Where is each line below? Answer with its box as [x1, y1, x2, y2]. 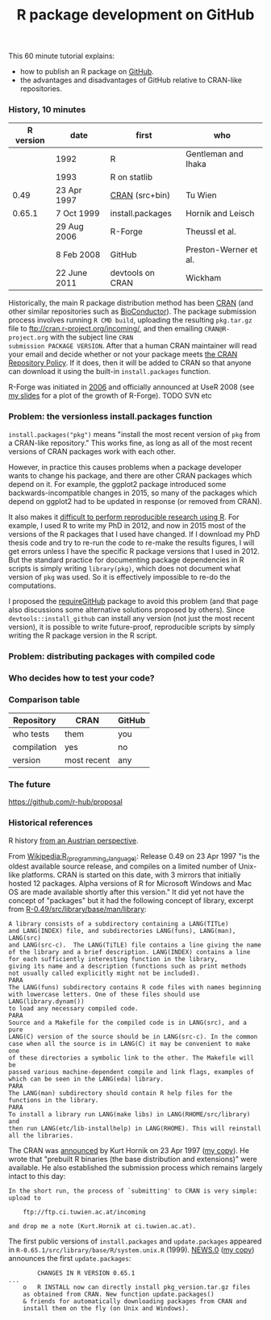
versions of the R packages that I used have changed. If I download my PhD [8, 529, 261, 539]
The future [8, 778, 51, 789]
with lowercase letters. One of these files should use [8, 990, 200, 999]
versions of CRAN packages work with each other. [8, 446, 176, 456]
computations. [8, 581, 56, 590]
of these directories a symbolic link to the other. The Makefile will [8, 1054, 254, 1062]
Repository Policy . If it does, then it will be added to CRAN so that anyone [8, 358, 252, 368]
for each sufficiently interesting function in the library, [8, 956, 219, 964]
